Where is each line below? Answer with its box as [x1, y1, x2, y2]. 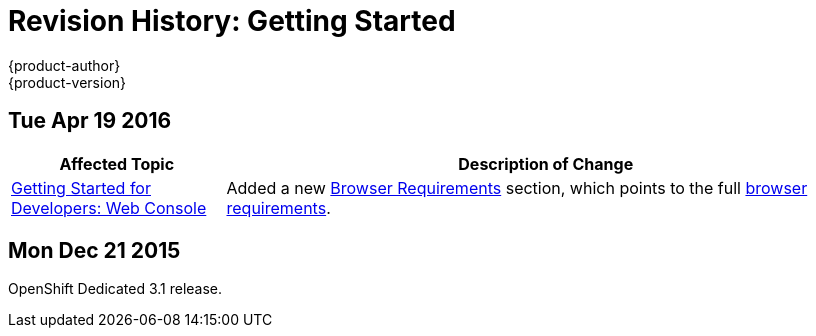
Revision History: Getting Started [8, 4, 456, 38]
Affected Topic [59, 153, 175, 174]
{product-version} [8, 73, 127, 91]
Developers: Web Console [11, 197, 207, 218]
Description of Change [458, 153, 634, 174]
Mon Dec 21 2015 [8, 238, 181, 264]
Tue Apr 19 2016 [8, 108, 172, 134]
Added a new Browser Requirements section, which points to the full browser [226, 177, 808, 198]
